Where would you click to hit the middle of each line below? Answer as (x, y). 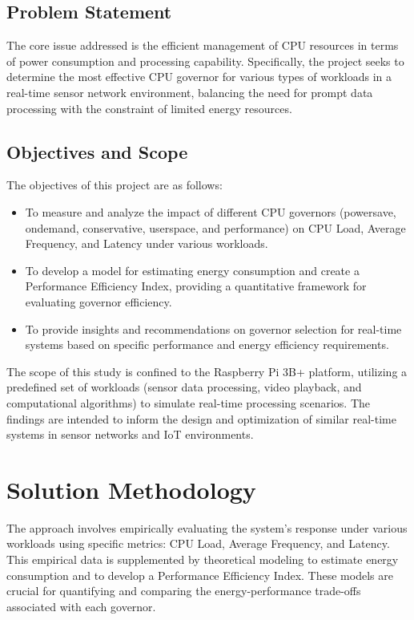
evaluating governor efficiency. (98, 301)
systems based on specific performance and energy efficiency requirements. (207, 344)
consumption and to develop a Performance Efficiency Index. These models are (200, 575)
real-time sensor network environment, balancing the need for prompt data (190, 92)
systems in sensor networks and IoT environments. (130, 434)
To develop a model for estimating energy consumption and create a (192, 270)
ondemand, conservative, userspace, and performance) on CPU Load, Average (215, 227)
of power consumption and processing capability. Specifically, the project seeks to (205, 61)
